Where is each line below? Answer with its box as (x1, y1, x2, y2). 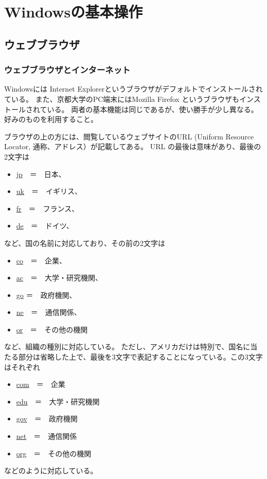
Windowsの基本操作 (4, 1, 143, 22)
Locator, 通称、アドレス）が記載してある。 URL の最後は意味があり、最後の (4, 141, 261, 152)
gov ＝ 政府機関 (16, 413, 78, 424)
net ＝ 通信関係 (16, 431, 77, 441)
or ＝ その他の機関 (16, 324, 88, 334)
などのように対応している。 (4, 465, 98, 476)
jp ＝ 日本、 (16, 168, 66, 179)
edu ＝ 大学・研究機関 (16, 396, 100, 406)
